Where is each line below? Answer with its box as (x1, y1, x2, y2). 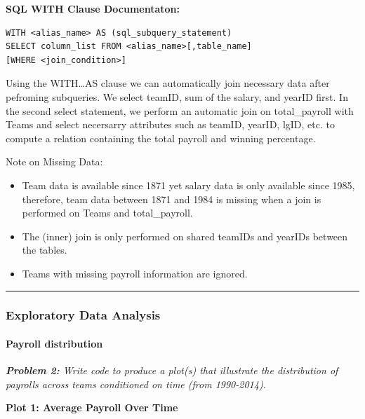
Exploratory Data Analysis (6, 306, 161, 324)
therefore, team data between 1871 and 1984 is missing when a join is (22, 191, 321, 206)
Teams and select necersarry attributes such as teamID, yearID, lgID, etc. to (6, 117, 335, 132)
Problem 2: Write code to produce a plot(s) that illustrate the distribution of (6, 363, 338, 378)
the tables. (22, 242, 67, 257)
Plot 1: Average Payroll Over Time (6, 400, 178, 415)
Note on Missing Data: (6, 154, 103, 169)
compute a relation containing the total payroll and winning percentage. (6, 130, 316, 145)
